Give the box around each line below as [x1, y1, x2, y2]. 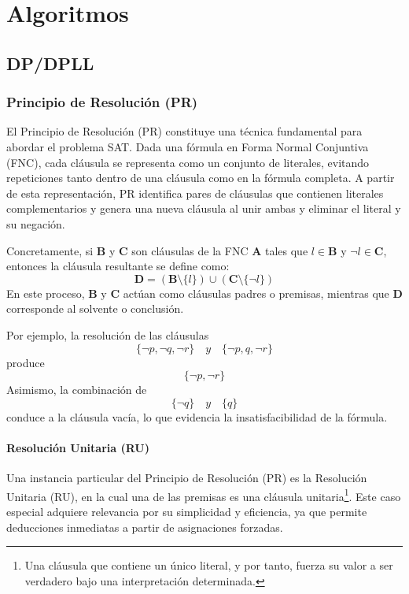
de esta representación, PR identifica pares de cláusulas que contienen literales [6, 184, 384, 201]
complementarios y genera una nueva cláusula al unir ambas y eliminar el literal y [6, 200, 401, 217]
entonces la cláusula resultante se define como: [6, 258, 230, 274]
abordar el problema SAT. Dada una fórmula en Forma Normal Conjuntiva [6, 138, 369, 154]
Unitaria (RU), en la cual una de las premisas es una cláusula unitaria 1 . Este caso [6, 485, 401, 504]
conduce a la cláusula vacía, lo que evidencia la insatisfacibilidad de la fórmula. [6, 408, 388, 425]
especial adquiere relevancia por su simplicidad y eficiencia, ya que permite [6, 503, 367, 519]
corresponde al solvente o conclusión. [6, 300, 184, 317]
